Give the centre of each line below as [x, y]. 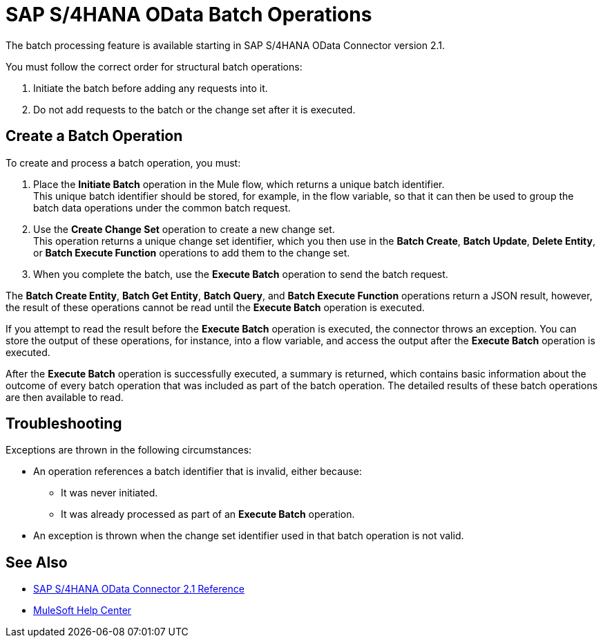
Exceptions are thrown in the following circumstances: [129, 450]
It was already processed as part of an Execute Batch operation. [208, 514]
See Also [37, 562]
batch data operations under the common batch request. [162, 207]
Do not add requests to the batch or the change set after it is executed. [194, 109]
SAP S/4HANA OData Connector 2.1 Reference [139, 589]
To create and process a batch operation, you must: [123, 162]
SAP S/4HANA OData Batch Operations [189, 15]
